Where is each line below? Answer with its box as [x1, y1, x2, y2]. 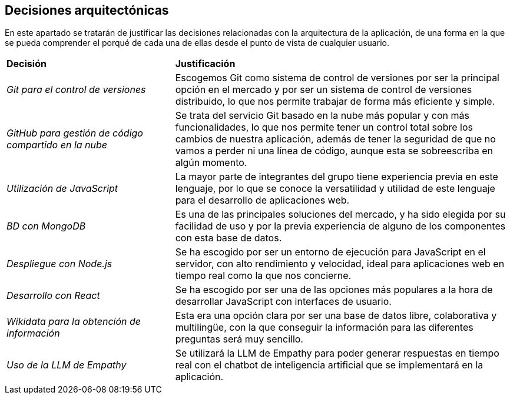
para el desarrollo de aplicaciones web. [175, 194, 350, 207]
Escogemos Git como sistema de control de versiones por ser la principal [175, 72, 499, 84]
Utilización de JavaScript [6, 182, 118, 195]
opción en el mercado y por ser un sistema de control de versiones [175, 84, 472, 96]
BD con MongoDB [6, 220, 86, 232]
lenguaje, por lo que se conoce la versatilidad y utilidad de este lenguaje [175, 182, 495, 195]
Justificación [175, 58, 236, 70]
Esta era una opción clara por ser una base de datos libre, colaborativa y [175, 310, 497, 322]
